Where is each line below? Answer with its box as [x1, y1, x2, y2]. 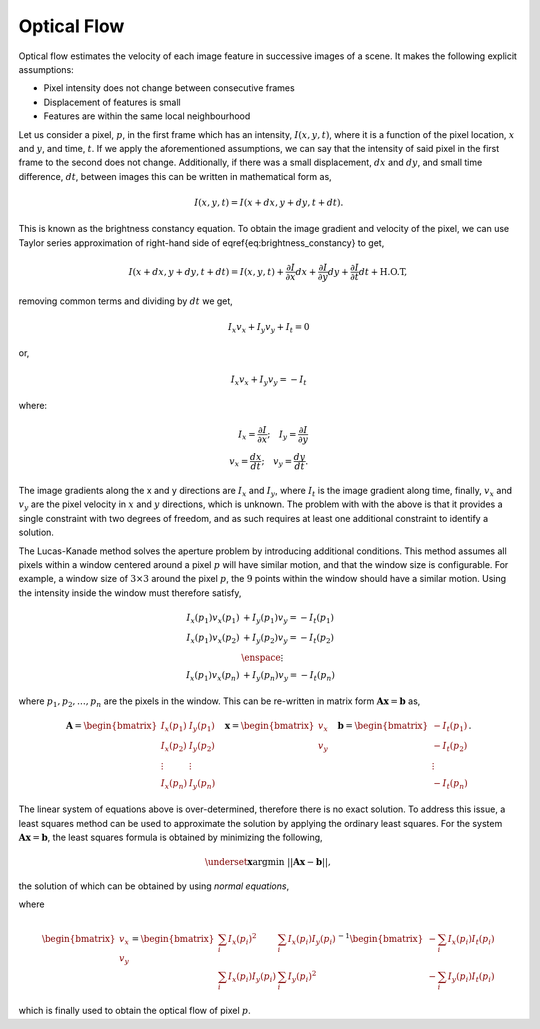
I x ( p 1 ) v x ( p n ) [185, 669, 240, 683]
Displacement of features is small [43, 96, 181, 108]
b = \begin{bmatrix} [337, 720, 429, 732]
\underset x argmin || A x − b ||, [205, 856, 332, 868]
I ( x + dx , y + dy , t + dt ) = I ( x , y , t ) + [128, 266, 285, 277]
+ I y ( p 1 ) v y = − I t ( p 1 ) [243, 612, 335, 625]
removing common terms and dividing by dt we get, [18, 295, 234, 307]
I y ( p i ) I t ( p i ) [447, 970, 495, 984]
